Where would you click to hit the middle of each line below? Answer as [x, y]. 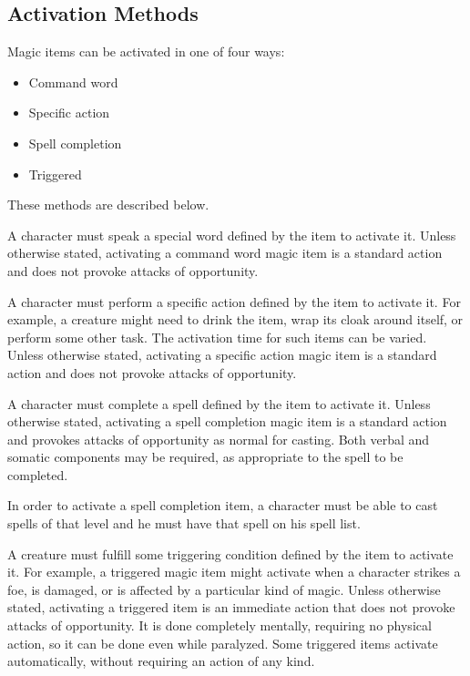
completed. [38, 474]
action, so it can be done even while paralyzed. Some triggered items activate [223, 643]
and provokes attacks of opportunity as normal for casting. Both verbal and [219, 439]
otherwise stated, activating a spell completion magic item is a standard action [227, 421]
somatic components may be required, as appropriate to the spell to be [205, 457]
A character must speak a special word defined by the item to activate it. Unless [232, 235]
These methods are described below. [108, 205]
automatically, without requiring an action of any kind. [161, 661]
